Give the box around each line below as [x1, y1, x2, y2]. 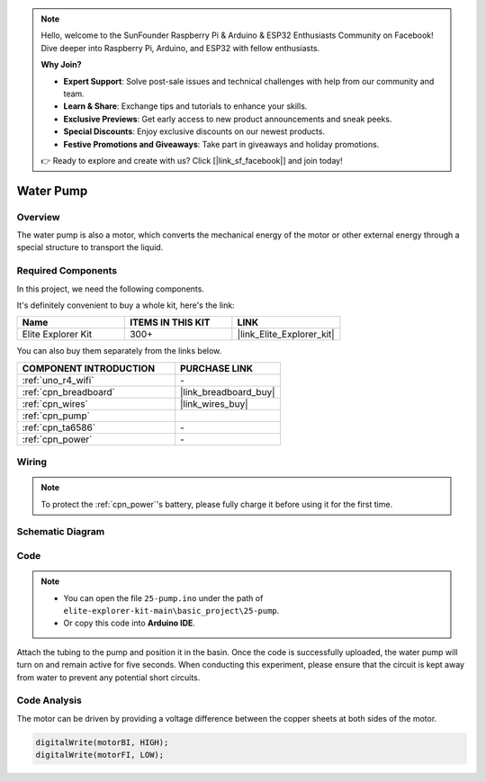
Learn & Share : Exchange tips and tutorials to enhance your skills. [63, 101, 308, 112]
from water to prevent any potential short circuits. [16, 671, 201, 683]
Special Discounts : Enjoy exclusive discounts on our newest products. [63, 126, 326, 137]
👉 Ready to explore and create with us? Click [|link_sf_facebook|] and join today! [40, 155, 343, 166]
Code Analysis [16, 694, 83, 706]
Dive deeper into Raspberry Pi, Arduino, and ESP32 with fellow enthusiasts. [40, 42, 320, 53]
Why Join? [40, 59, 82, 70]
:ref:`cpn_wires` [22, 397, 89, 409]
